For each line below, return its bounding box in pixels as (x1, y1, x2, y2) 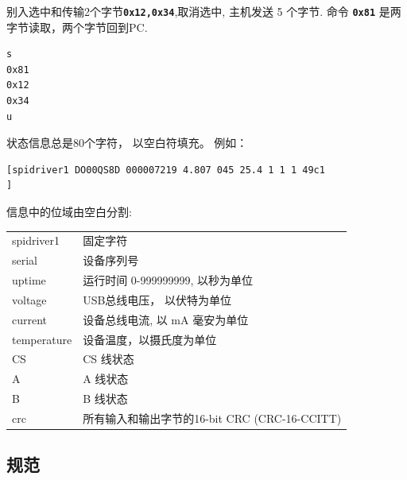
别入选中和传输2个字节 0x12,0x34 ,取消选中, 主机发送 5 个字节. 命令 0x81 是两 (6, 3, 401, 19)
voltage (12, 291, 47, 308)
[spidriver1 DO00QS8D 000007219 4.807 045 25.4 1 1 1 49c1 (6, 164, 325, 176)
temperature (12, 331, 72, 347)
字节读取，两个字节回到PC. (6, 18, 148, 35)
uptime (12, 272, 46, 288)
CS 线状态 (83, 350, 134, 367)
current (12, 311, 48, 327)
